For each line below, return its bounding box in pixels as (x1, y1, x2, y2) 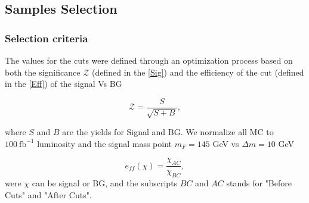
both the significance (5, 65, 81, 78)
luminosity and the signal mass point (37, 137, 172, 149)
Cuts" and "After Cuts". (5, 188, 92, 201)
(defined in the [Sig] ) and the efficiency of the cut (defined (91, 65, 304, 78)
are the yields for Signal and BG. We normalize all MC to (62, 126, 274, 138)
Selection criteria (5, 30, 88, 45)
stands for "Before (226, 177, 292, 189)
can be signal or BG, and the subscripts (32, 177, 178, 189)
